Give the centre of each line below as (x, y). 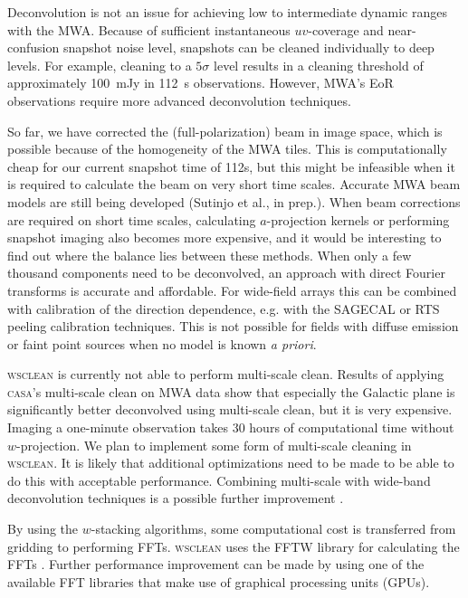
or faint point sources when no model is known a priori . (162, 343)
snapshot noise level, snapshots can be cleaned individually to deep (248, 47)
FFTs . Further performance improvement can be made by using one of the (216, 564)
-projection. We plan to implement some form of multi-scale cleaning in (214, 445)
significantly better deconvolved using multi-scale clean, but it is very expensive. (230, 409)
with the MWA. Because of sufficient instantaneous (149, 29)
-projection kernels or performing (358, 219)
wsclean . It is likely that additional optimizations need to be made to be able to (231, 463)
